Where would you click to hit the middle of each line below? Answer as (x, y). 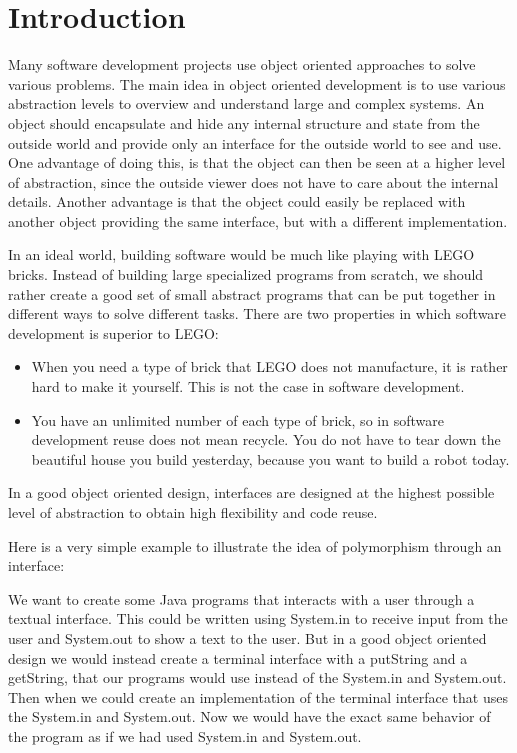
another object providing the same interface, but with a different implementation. (258, 220)
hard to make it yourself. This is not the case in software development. (248, 386)
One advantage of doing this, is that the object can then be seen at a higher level (257, 162)
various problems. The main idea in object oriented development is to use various (257, 83)
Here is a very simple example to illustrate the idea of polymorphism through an (255, 545)
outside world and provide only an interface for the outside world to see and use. (255, 142)
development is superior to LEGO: (113, 332)
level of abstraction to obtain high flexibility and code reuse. (193, 512)
